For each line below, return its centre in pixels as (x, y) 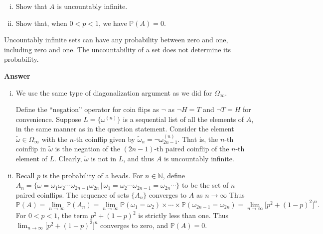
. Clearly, (68, 158)
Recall (25, 175)
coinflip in (31, 149)
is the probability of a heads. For (93, 175)
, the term (73, 215)
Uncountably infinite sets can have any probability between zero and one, (116, 40)
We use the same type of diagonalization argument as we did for (114, 92)
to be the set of (205, 185)
